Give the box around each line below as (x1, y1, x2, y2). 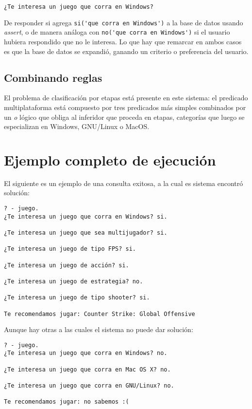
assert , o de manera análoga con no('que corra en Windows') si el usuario (4, 27, 230, 37)
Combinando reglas (4, 70, 102, 85)
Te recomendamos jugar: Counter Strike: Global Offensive (4, 310, 195, 317)
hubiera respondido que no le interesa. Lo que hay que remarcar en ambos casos (4, 36, 242, 46)
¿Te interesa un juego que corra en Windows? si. (4, 213, 168, 220)
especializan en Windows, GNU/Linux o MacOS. (4, 121, 150, 131)
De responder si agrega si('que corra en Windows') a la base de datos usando (4, 17, 243, 27)
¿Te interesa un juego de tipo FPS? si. (4, 245, 136, 253)
